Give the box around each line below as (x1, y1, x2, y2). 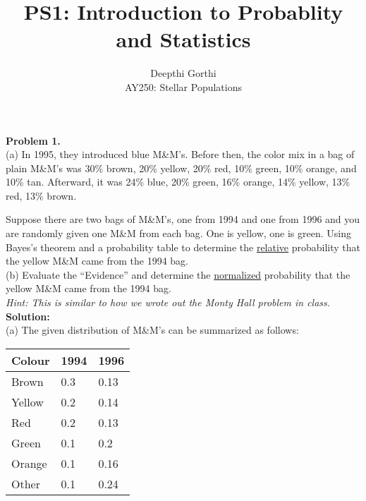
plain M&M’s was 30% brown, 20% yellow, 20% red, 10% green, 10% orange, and (6, 160, 357, 175)
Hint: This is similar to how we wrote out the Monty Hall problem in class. (6, 295, 331, 310)
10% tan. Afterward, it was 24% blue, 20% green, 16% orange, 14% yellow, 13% (6, 174, 350, 189)
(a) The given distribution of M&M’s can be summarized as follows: (6, 322, 299, 337)
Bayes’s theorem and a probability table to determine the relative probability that (6, 239, 361, 254)
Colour (11, 351, 50, 368)
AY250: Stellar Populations (124, 79, 242, 94)
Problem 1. (6, 133, 61, 147)
